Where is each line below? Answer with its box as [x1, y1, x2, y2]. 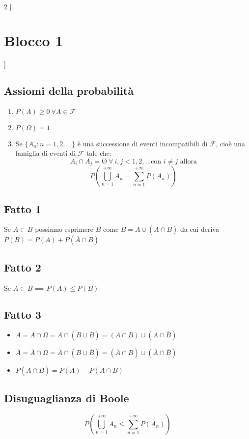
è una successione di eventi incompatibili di [77, 138, 208, 148]
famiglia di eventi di [15, 148, 76, 158]
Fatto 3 [4, 306, 41, 322]
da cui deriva [180, 224, 219, 234]
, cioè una [216, 138, 245, 148]
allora [180, 158, 197, 165]
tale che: [86, 148, 111, 158]
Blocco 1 [4, 30, 63, 50]
